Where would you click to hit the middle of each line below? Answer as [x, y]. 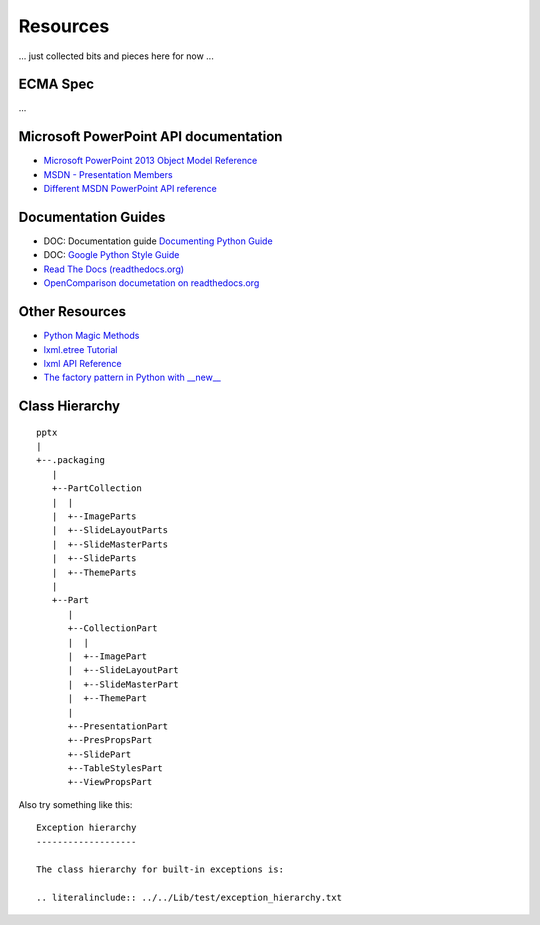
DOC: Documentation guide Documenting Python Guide [158, 241]
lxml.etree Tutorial [80, 349]
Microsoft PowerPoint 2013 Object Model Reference [150, 161]
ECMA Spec [56, 84]
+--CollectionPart [112, 628]
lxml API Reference [82, 363]
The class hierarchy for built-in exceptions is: [160, 869]
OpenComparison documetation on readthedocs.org [151, 283]
